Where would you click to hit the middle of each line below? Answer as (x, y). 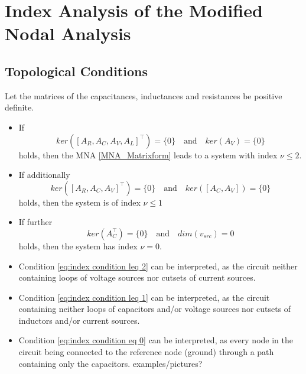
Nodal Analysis (68, 33)
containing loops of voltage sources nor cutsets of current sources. (137, 277)
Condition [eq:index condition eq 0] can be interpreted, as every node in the (156, 340)
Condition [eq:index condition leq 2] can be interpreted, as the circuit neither (158, 266)
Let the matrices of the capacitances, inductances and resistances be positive (144, 95)
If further (35, 222)
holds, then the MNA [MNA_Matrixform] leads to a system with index (148, 155)
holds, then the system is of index (79, 202)
